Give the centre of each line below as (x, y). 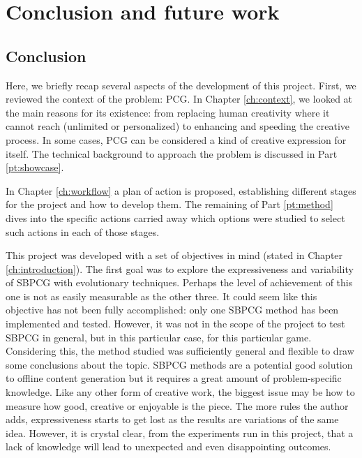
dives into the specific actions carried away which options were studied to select (175, 217)
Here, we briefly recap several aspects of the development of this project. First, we (181, 85)
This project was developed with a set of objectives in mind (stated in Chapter (174, 255)
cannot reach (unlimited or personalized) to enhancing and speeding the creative (178, 126)
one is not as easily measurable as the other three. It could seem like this (161, 296)
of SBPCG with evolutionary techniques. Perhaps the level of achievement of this (179, 282)
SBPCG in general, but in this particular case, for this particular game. (159, 337)
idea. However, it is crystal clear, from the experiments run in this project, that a (180, 433)
